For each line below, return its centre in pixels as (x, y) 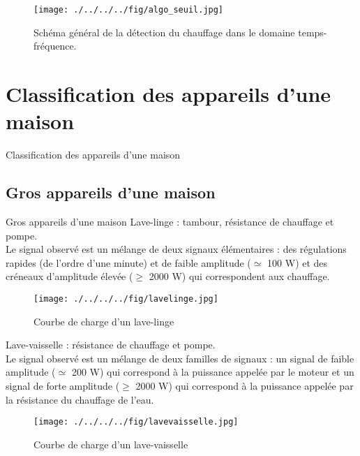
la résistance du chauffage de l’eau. (80, 399)
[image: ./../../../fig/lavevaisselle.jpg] (136, 422)
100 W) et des (298, 262)
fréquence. (55, 46)
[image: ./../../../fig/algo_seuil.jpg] (129, 10)
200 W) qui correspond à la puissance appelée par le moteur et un (213, 372)
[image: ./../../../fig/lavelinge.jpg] (126, 299)
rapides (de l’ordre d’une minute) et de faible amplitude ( (128, 262)
